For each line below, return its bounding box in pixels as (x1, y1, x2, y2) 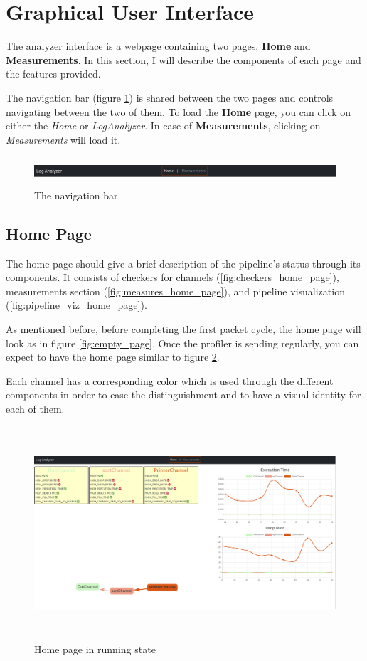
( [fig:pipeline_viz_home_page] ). (6, 297, 147, 312)
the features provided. (6, 66, 101, 81)
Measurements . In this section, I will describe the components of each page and (6, 52, 361, 67)
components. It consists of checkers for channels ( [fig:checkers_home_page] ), (6, 270, 339, 285)
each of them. (6, 401, 65, 416)
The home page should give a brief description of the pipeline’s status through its (6, 255, 361, 270)
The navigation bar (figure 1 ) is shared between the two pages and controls (6, 90, 334, 105)
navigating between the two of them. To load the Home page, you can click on (6, 104, 351, 119)
